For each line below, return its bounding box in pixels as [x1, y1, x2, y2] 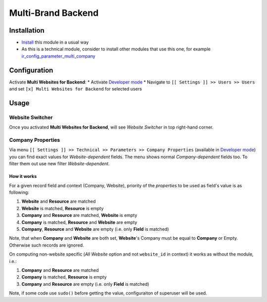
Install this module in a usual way [21, 40, 89, 45]
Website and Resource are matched [21, 198, 96, 205]
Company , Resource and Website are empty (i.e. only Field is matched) [21, 226, 169, 232]
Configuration [9, 66, 53, 74]
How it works [9, 173, 37, 179]
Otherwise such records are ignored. [9, 242, 84, 248]
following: [9, 189, 29, 195]
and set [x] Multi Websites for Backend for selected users [9, 86, 142, 92]
